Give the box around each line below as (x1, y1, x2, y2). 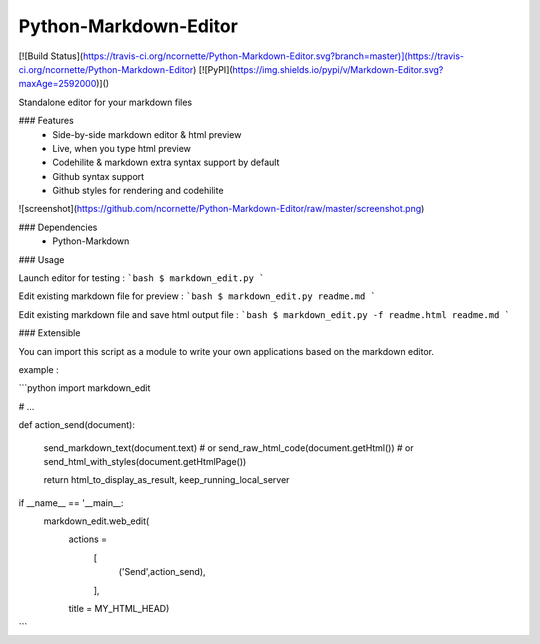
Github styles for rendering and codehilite (52, 185, 224, 197)
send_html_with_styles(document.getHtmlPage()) (43, 455, 247, 467)
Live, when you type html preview (52, 142, 192, 154)
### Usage (18, 253, 65, 265)
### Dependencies (18, 221, 98, 233)
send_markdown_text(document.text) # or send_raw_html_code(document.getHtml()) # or (43, 441, 414, 454)
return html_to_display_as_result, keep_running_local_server (43, 474, 290, 486)
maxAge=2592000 (18, 78, 97, 90)
